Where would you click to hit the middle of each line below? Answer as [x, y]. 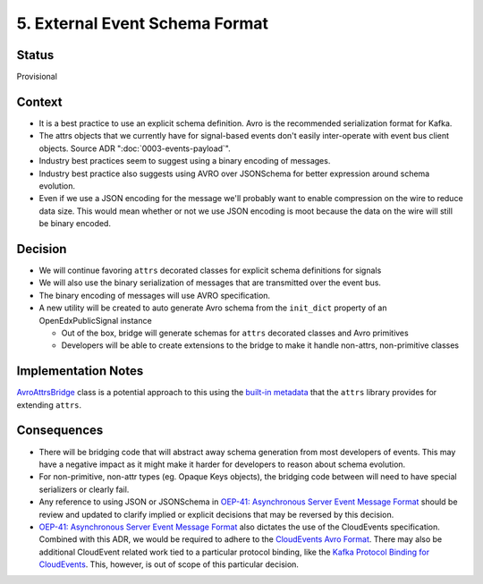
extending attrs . [49, 405]
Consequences [60, 431]
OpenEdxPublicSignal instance [95, 320]
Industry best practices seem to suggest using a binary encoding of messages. [185, 161]
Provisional [37, 77]
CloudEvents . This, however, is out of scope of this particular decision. [169, 564]
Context [39, 102]
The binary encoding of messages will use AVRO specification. [155, 295]
